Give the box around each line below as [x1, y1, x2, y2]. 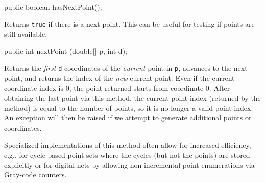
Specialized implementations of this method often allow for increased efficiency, [4, 139, 251, 150]
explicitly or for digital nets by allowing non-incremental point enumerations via [4, 159, 255, 170]
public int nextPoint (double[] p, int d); [4, 45, 127, 56]
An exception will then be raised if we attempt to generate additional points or [4, 112, 252, 123]
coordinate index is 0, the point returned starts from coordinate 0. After [4, 82, 230, 93]
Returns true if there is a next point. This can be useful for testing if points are [4, 18, 255, 29]
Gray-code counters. [4, 169, 67, 180]
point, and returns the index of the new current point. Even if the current [4, 73, 235, 83]
